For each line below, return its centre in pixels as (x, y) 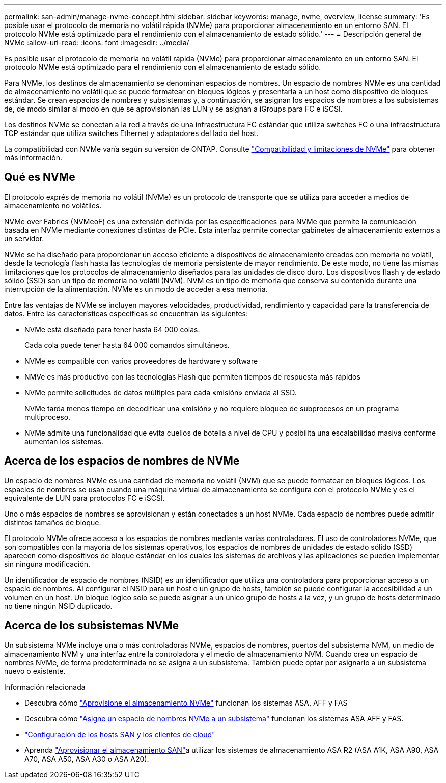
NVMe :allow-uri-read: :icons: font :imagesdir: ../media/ (97, 43)
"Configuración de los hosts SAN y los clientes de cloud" (120, 734)
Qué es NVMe (40, 177)
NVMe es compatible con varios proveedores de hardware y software (141, 361)
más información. (33, 158)
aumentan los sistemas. (64, 441)
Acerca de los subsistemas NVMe (91, 626)
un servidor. (24, 238)
